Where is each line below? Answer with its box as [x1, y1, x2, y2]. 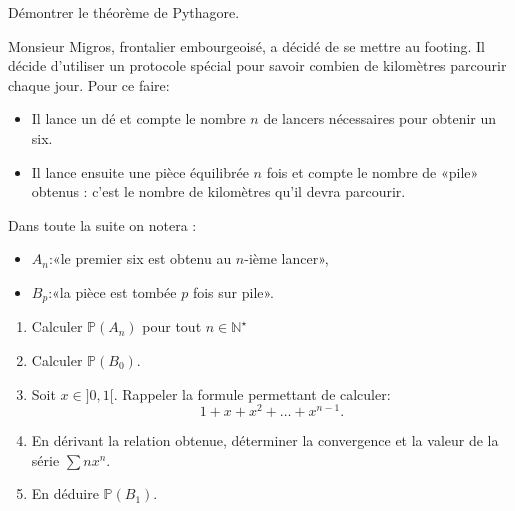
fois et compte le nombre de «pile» [266, 161, 479, 182]
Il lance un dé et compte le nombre [31, 108, 246, 129]
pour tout [142, 316, 202, 337]
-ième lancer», [244, 248, 329, 269]
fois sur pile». [192, 281, 275, 302]
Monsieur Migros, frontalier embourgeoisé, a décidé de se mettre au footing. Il [8, 35, 485, 56]
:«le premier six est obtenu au [48, 248, 232, 269]
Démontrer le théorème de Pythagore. [8, 2, 240, 22]
